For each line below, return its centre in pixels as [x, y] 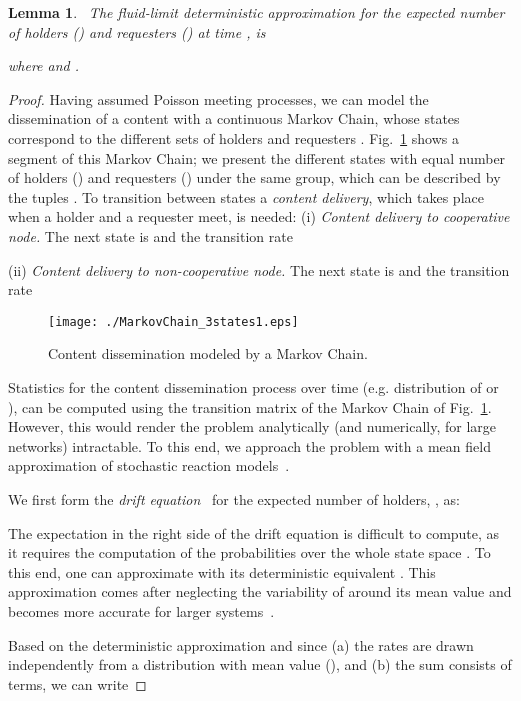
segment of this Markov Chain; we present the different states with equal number [257, 157]
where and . [44, 65]
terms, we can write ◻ [77, 683]
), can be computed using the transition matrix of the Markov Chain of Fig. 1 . [250, 406]
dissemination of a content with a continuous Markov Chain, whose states [234, 118]
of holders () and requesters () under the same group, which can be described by [254, 177]
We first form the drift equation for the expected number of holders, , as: [234, 498]
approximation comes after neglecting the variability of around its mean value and [260, 591]
